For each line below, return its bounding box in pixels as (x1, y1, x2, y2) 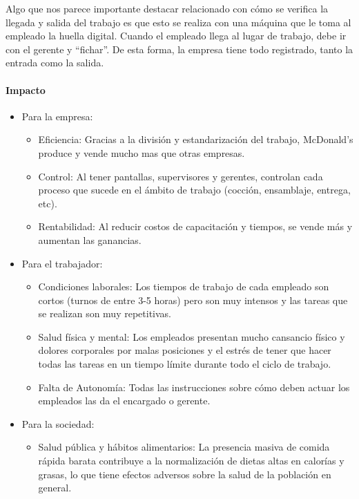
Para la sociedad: (21, 416, 95, 431)
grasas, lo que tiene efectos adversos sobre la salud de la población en (38, 467, 331, 481)
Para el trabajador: (21, 256, 103, 270)
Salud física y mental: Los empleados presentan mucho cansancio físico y (38, 329, 345, 343)
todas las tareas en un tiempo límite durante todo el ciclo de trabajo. (38, 357, 331, 371)
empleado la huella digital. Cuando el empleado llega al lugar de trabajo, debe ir (6, 28, 347, 43)
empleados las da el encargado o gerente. (38, 393, 211, 408)
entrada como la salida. (6, 55, 104, 70)
